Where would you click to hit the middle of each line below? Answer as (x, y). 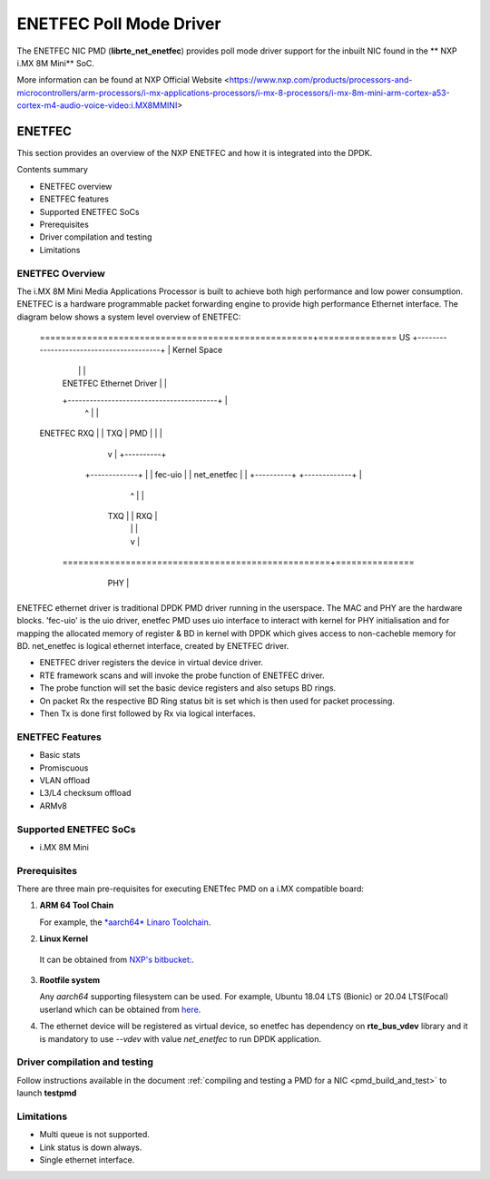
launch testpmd (47, 1093)
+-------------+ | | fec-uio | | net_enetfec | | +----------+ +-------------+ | (223, 475)
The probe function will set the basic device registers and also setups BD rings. (188, 688)
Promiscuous (64, 768)
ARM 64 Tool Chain (77, 905)
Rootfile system (70, 979)
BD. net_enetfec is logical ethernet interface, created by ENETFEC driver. (153, 646)
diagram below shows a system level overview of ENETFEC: (129, 317)
